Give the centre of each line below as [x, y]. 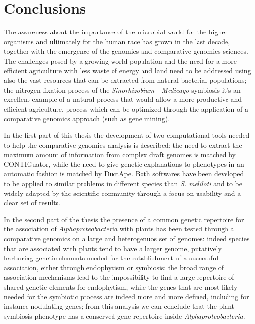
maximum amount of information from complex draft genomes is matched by [120, 154]
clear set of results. [32, 203]
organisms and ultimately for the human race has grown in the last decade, [117, 41]
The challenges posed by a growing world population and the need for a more [120, 60]
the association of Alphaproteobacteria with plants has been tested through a [119, 229]
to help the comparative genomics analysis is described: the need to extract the [123, 145]
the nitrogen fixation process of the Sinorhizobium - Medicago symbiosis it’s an [122, 89]
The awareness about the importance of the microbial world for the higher [116, 32]
